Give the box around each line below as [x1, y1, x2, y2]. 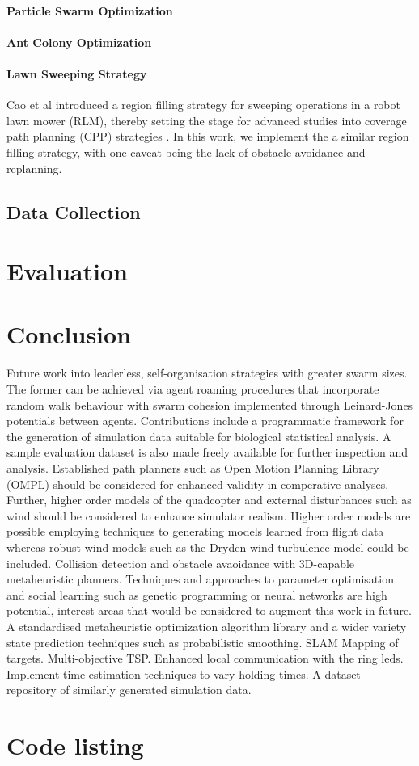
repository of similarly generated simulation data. [6, 681, 252, 698]
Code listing [6, 729, 144, 762]
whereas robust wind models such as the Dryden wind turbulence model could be [6, 538, 409, 555]
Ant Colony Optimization [6, 33, 152, 50]
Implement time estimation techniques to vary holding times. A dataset [6, 665, 361, 682]
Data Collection [6, 199, 141, 224]
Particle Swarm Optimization [6, 2, 173, 19]
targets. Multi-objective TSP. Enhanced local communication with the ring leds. [6, 650, 404, 667]
